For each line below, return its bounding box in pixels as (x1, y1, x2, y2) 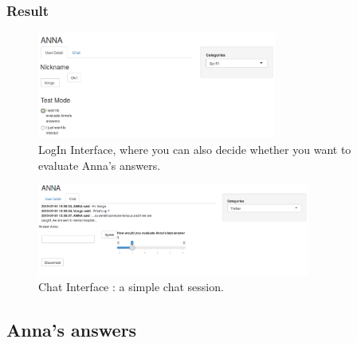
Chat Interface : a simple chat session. (38, 278, 224, 295)
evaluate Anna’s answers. (38, 156, 161, 173)
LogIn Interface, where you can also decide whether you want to (38, 141, 351, 158)
